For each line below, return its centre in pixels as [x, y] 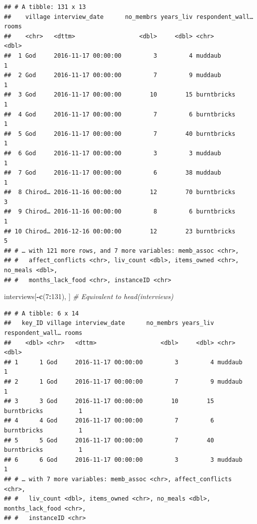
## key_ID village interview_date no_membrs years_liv [109, 323]
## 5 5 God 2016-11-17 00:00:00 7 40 [109, 440]
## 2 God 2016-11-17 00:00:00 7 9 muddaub [113, 75]
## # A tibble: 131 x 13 [45, 7]
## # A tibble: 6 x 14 [42, 313]
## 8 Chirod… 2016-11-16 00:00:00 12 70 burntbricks [120, 192]
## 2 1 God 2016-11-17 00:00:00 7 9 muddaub [123, 381]
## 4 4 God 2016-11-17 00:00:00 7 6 [109, 421]
